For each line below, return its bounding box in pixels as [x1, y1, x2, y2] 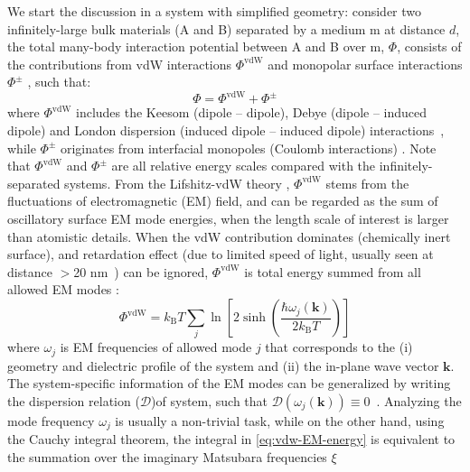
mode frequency [7, 411, 95, 430]
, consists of [397, 37, 462, 56]
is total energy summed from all [244, 262, 421, 281]
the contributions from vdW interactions [7, 54, 232, 73]
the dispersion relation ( [7, 391, 140, 410]
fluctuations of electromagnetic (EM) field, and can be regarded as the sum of [7, 191, 438, 210]
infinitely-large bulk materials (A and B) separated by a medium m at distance [7, 19, 446, 38]
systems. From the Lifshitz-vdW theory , [64, 173, 290, 192]
